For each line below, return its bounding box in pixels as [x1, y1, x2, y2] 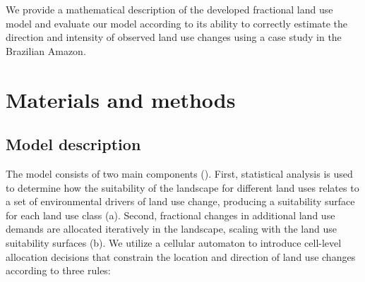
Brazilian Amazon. [6, 43, 86, 58]
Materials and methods [6, 85, 236, 114]
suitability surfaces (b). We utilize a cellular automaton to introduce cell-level [6, 235, 342, 250]
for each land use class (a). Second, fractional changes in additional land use [6, 207, 335, 222]
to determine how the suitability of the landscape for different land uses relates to [6, 180, 359, 195]
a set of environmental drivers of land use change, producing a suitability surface [6, 194, 355, 209]
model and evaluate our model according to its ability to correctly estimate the [6, 16, 348, 30]
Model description [6, 133, 141, 155]
